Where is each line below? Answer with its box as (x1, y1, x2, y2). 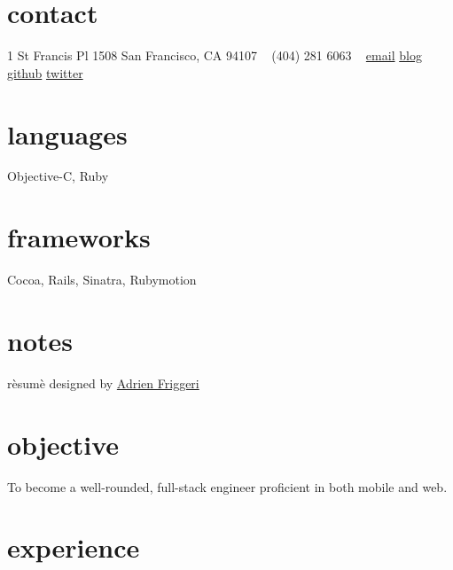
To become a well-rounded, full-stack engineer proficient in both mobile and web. (7, 477, 448, 496)
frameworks (7, 219, 151, 255)
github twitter (7, 63, 83, 82)
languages (7, 115, 128, 152)
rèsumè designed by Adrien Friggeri (7, 373, 199, 392)
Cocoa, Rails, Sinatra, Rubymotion (7, 270, 197, 289)
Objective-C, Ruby (7, 167, 109, 185)
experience (7, 529, 140, 566)
